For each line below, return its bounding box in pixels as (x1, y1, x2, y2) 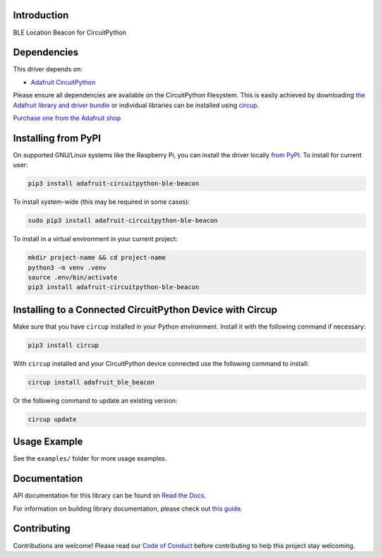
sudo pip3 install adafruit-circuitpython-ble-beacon (28, 217, 218, 225)
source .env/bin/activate (28, 273, 118, 281)
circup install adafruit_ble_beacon (28, 378, 155, 386)
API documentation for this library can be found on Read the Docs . (13, 491, 207, 500)
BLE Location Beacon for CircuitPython (13, 28, 127, 37)
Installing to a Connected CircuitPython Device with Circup (13, 303, 278, 315)
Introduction (13, 9, 69, 21)
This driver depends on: (13, 65, 83, 73)
